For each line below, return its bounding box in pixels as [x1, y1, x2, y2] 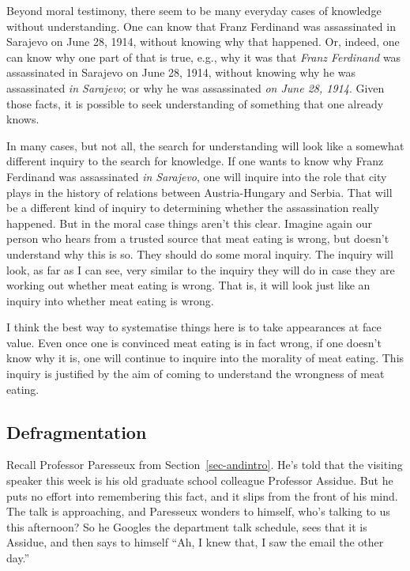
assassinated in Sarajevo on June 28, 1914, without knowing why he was [6, 64, 356, 81]
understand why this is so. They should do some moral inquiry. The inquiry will [6, 245, 393, 262]
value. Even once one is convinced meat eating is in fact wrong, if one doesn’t [6, 334, 382, 350]
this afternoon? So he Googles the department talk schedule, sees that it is [6, 518, 367, 535]
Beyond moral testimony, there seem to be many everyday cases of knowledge [6, 2, 382, 18]
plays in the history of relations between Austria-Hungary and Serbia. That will [6, 183, 393, 200]
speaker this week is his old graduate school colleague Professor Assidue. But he [6, 472, 393, 489]
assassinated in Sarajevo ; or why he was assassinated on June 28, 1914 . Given [6, 79, 385, 96]
